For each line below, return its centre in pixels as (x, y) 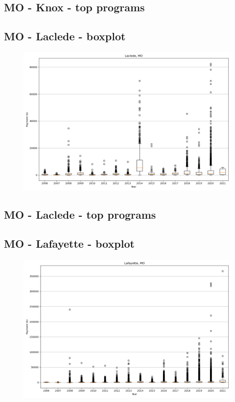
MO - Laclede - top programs (80, 215)
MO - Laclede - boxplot (65, 36)
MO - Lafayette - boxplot (69, 244)
